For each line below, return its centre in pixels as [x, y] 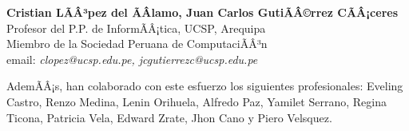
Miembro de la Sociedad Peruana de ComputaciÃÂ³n [137, 44]
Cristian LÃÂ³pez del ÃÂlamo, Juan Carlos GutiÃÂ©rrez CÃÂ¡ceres [203, 12]
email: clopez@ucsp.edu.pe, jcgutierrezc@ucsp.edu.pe [132, 59]
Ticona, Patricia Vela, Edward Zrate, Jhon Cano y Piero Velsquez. [169, 117]
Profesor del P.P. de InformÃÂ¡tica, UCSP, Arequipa [136, 28]
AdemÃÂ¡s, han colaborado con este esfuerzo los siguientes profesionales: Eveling [205, 86]
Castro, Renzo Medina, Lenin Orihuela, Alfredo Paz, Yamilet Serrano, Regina [197, 101]
